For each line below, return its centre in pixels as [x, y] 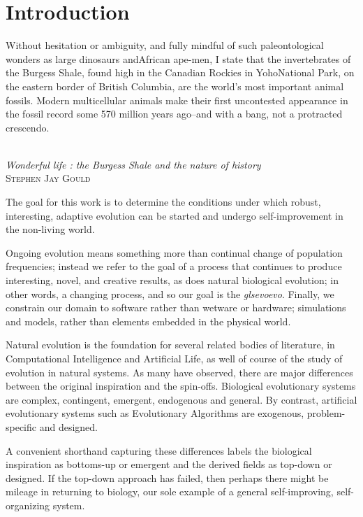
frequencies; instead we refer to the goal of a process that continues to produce [174, 266]
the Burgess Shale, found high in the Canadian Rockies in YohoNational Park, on [180, 72]
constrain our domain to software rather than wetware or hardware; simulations [176, 307]
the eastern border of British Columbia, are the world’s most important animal [175, 86]
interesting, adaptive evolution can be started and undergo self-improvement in [175, 215]
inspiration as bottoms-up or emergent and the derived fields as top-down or [169, 464]
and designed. [68, 426]
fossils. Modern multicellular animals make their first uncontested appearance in [177, 100]
